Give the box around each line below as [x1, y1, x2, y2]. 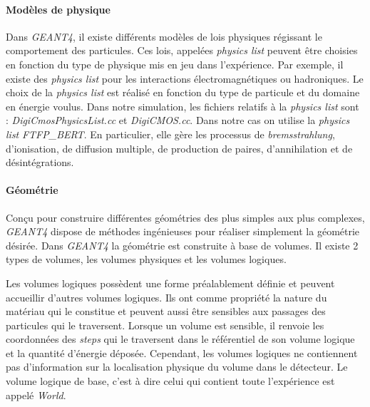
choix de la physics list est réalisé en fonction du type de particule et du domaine [6, 85, 360, 100]
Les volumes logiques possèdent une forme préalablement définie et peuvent [6, 275, 335, 290]
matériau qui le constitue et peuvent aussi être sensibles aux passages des [6, 304, 326, 319]
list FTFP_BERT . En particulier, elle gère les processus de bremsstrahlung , [6, 126, 335, 141]
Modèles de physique [6, 1, 111, 16]
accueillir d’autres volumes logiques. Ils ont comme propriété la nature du [6, 289, 327, 304]
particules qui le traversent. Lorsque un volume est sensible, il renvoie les [6, 317, 324, 332]
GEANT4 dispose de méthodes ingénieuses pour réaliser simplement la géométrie [6, 224, 360, 239]
